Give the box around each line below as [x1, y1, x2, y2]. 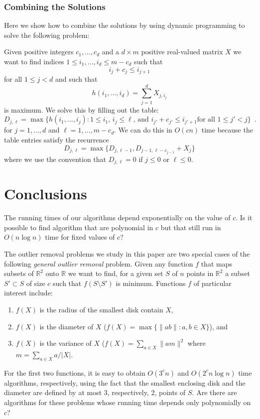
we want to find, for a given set [68, 268, 163, 279]
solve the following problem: [4, 29, 90, 40]
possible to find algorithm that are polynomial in [4, 222, 153, 232]
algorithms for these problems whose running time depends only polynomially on [4, 397, 251, 407]
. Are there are [192, 387, 237, 398]
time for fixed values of [45, 232, 115, 242]
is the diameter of [39, 321, 94, 331]
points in [186, 268, 214, 279]
